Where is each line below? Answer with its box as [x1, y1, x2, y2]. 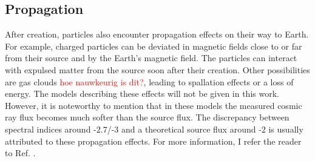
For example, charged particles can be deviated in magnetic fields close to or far [5, 39, 302, 52]
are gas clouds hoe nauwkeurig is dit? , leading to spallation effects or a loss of [5, 75, 294, 88]
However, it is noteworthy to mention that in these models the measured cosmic [5, 99, 302, 111]
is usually [268, 122, 303, 135]
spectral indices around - [5, 122, 97, 135]
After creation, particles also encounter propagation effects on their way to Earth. [5, 28, 309, 41]
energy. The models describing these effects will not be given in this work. [5, 87, 279, 100]
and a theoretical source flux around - [121, 122, 262, 135]
